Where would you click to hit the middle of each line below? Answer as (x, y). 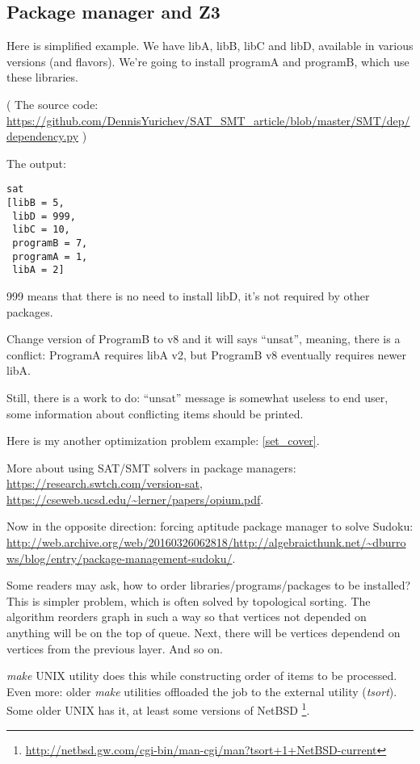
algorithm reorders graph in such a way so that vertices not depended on (187, 617)
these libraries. (42, 77)
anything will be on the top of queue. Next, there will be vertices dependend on (204, 633)
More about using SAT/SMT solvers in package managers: (151, 467)
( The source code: (52, 104)
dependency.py (43, 136)
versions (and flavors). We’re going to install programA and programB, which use (208, 61)
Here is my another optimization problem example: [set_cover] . (163, 441)
